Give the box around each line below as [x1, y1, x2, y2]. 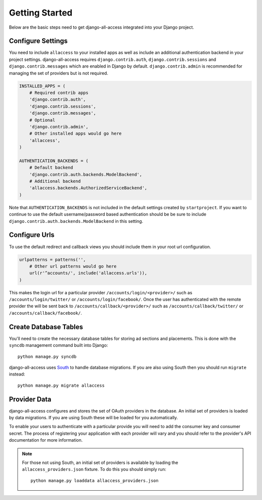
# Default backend [29, 165, 73, 170]
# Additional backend [29, 179, 81, 184]
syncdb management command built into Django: [9, 342, 108, 348]
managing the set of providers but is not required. [9, 70, 109, 76]
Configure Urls [9, 231, 55, 239]
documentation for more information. [9, 437, 83, 443]
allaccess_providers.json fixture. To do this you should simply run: [22, 466, 166, 472]
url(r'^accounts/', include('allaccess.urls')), [29, 270, 147, 276]
